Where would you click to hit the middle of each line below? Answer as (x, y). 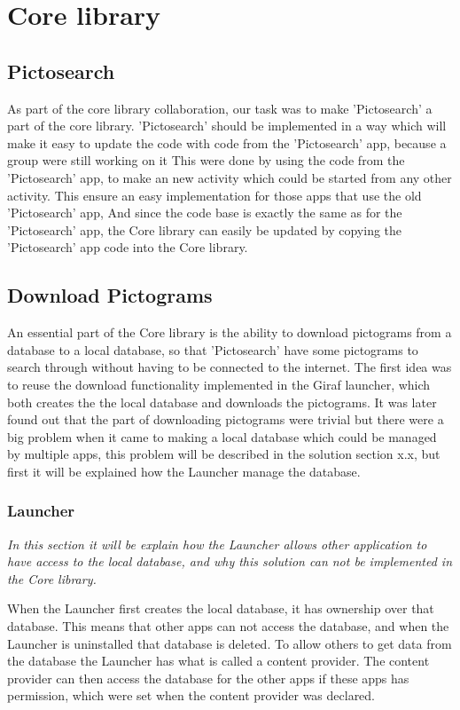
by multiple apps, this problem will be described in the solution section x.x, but (224, 454)
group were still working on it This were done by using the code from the (206, 160)
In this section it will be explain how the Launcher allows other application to (217, 544)
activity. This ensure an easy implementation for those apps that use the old (214, 195)
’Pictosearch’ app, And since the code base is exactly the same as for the (205, 213)
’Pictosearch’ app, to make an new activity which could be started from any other (230, 177)
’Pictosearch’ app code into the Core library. (128, 247)
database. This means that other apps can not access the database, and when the (228, 626)
